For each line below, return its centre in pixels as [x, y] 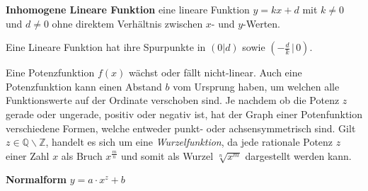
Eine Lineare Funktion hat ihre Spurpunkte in [106, 47]
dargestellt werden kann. [298, 155]
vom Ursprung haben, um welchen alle [256, 86]
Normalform [36, 179]
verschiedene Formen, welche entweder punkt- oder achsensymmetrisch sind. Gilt [181, 128]
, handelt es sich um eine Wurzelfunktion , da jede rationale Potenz [189, 142]
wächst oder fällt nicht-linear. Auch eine [215, 73]
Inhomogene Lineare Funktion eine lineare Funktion [128, 9]
